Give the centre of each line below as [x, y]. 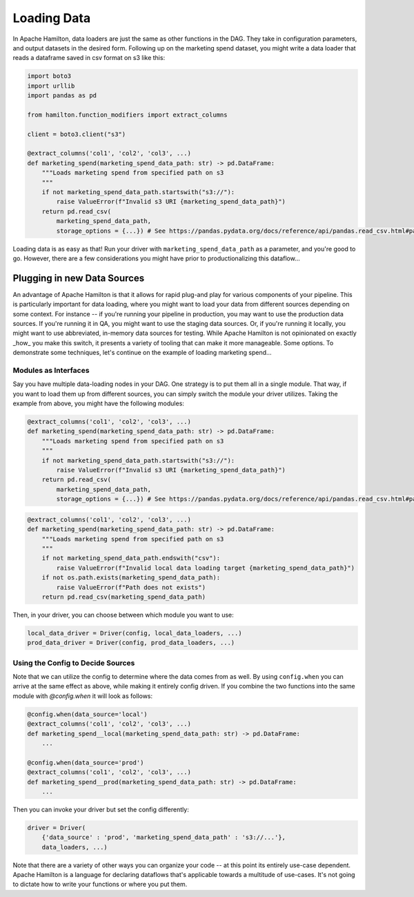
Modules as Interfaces [51, 370]
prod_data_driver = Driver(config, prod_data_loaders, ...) [131, 643]
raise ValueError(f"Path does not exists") [131, 587]
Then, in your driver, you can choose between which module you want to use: [123, 615]
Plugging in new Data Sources [79, 278]
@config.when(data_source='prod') [86, 762]
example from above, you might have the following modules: [98, 403]
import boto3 [49, 76]
